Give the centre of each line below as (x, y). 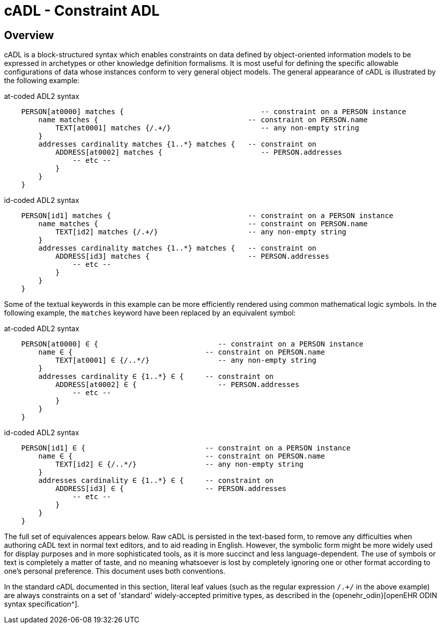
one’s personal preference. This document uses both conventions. (115, 571)
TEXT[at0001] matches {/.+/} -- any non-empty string (207, 128)
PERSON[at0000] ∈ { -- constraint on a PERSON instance (192, 344)
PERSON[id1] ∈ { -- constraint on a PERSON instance (186, 448)
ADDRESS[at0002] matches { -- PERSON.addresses (199, 152)
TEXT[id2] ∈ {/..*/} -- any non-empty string (180, 464)
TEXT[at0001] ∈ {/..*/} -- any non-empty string (186, 360)
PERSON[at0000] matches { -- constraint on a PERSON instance (214, 112)
